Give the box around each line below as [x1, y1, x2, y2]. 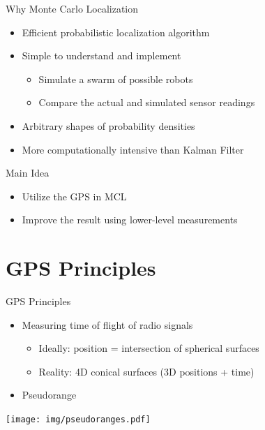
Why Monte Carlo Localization [6, 1, 139, 15]
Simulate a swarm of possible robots [38, 71, 193, 86]
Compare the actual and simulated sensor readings [38, 95, 255, 110]
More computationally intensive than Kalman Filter [22, 142, 244, 156]
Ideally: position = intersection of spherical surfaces [38, 341, 259, 355]
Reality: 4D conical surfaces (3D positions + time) [38, 364, 255, 378]
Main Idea [6, 165, 50, 180]
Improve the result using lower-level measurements [22, 212, 238, 227]
